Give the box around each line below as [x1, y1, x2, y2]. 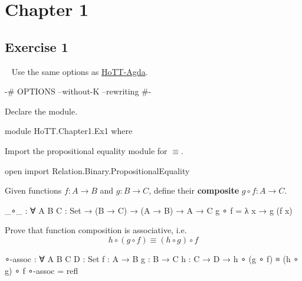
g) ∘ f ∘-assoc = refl [5, 264, 78, 276]
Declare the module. [5, 104, 78, 117]
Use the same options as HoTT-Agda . [11, 65, 148, 77]
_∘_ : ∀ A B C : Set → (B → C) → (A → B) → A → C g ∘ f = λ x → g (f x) [5, 204, 293, 216]
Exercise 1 [5, 37, 68, 55]
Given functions [5, 184, 62, 197]
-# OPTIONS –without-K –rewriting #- [5, 85, 152, 97]
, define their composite [149, 184, 239, 197]
